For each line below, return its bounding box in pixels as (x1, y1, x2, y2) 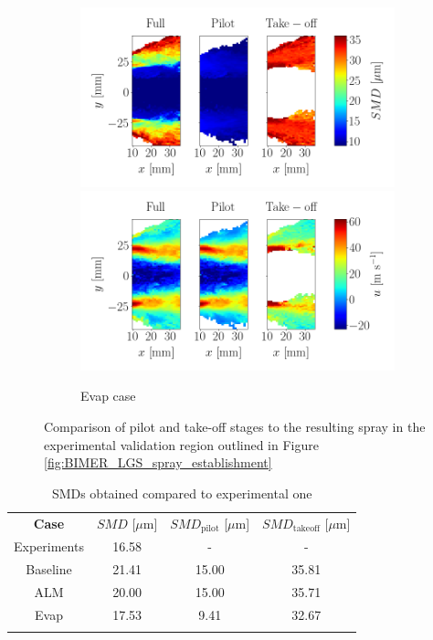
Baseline (26, 560, 72, 579)
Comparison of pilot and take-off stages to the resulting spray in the (44, 416, 426, 435)
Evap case (80, 386, 136, 405)
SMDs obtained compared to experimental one (51, 483, 312, 502)
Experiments (14, 537, 84, 556)
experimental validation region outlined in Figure (44, 435, 319, 454)
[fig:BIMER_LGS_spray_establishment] (44, 453, 272, 472)
